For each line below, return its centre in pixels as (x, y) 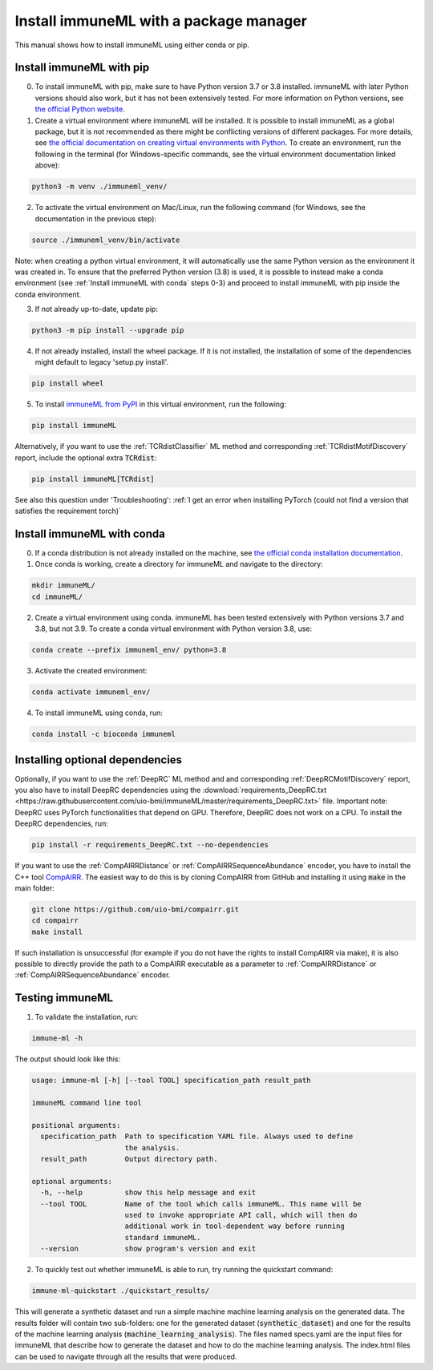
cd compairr (55, 921)
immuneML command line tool (87, 1103)
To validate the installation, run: (87, 1017)
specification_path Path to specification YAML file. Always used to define (197, 1137)
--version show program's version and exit (148, 1249)
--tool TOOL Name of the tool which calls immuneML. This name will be (201, 1204)
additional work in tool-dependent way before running (235, 1226)
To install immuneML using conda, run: (99, 713)
